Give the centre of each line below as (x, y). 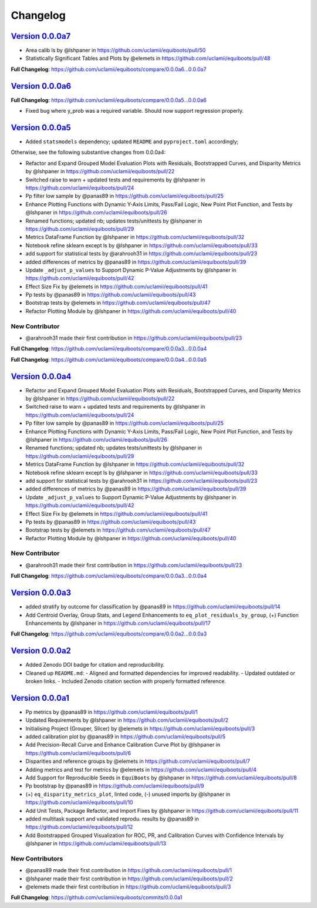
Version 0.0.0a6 (41, 86)
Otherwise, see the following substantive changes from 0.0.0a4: (88, 152)
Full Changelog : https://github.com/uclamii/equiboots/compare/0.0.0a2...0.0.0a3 (109, 634)
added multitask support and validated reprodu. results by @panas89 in (112, 819)
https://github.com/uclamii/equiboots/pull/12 (79, 827)
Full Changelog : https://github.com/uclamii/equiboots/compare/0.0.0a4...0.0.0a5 (109, 359)
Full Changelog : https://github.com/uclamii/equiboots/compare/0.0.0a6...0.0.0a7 (109, 69)
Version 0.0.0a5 (41, 127)
